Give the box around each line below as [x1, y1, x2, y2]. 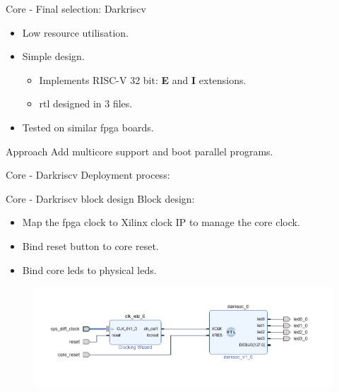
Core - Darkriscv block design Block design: [6, 191, 195, 206]
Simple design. [22, 49, 85, 64]
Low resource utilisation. [22, 25, 129, 40]
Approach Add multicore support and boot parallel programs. [6, 143, 273, 158]
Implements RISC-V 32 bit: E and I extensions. [39, 72, 246, 87]
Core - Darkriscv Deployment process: [6, 167, 170, 182]
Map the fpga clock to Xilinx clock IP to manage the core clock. [22, 215, 300, 230]
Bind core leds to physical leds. [22, 262, 157, 277]
